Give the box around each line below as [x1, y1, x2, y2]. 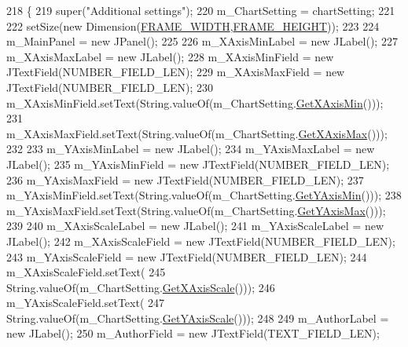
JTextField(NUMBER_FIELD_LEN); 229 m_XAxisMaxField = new [6, 64, 345, 80]
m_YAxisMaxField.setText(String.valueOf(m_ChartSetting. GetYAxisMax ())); [6, 202, 386, 218]
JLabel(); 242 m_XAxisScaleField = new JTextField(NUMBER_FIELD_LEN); [6, 232, 395, 249]
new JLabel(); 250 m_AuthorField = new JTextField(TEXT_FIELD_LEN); [6, 325, 380, 342]
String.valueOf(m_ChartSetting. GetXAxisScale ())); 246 [6, 279, 275, 295]
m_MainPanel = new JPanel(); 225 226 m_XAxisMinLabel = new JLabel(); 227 [6, 33, 398, 49]
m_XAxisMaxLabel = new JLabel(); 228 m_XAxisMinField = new [6, 48, 334, 64]
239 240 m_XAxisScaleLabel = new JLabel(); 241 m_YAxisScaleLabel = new [6, 217, 384, 234]
